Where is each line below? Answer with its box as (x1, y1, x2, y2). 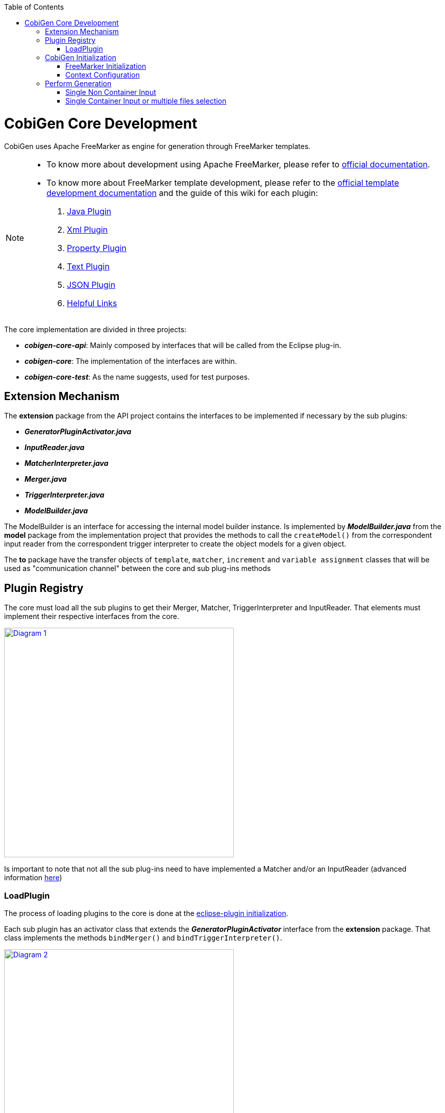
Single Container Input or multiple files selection (65, 96, 227, 105)
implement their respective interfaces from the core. (4, 612, 180, 621)
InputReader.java (24, 443, 85, 452)
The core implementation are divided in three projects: (4, 325, 187, 334)
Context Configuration (65, 70, 140, 79)
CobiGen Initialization (45, 53, 116, 62)
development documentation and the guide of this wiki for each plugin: (46, 187, 318, 198)
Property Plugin (67, 242, 127, 253)
